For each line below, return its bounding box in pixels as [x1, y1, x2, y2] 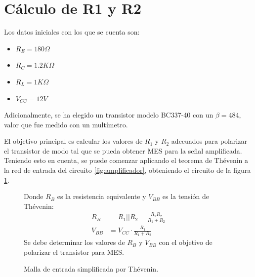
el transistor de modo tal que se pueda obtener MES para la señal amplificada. [4, 145, 242, 156]
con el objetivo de [159, 237, 212, 247]
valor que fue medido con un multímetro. [4, 119, 128, 129]
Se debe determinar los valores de [24, 237, 125, 247]
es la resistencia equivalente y [57, 191, 146, 201]
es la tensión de [162, 191, 209, 201]
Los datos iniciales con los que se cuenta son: [4, 27, 140, 37]
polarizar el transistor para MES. [24, 247, 124, 257]
